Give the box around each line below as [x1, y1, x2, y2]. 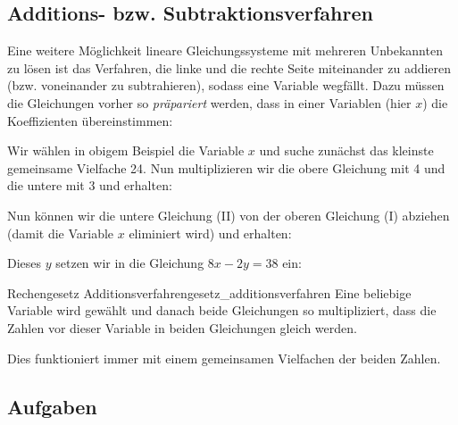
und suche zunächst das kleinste [259, 141, 434, 160]
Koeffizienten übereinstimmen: [7, 111, 173, 129]
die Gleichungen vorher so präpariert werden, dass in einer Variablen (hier [7, 93, 412, 112]
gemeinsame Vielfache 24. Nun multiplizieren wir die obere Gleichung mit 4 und [7, 158, 446, 177]
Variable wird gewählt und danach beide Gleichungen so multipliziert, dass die [7, 301, 437, 320]
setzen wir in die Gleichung [55, 254, 204, 272]
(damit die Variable [7, 223, 114, 242]
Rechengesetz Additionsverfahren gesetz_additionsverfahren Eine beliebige [7, 283, 412, 302]
